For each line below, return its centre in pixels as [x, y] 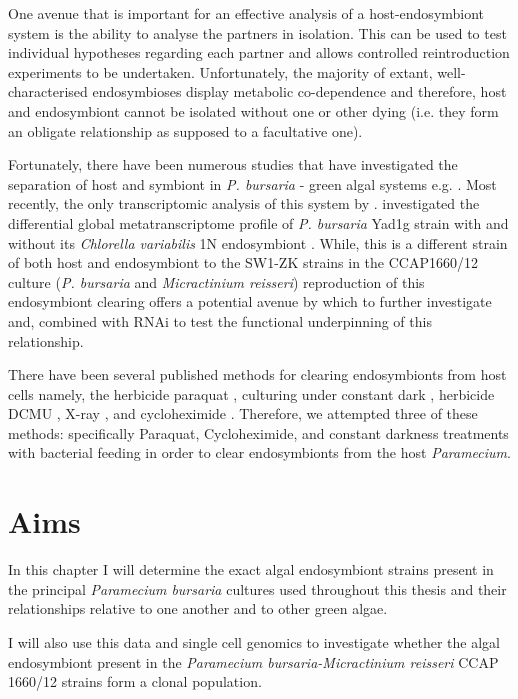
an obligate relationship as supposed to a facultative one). [185, 130]
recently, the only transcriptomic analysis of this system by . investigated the [244, 203]
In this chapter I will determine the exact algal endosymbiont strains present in [251, 569]
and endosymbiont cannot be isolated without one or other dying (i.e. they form [253, 110]
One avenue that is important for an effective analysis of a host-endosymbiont [246, 13]
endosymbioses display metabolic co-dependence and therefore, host [299, 91]
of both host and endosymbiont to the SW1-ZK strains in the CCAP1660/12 [243, 262]
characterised [48, 91]
